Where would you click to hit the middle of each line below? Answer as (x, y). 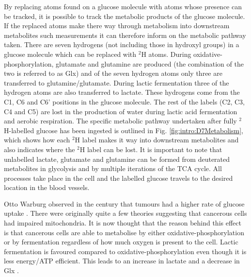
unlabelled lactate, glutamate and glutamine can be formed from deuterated (117, 159)
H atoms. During (166, 54)
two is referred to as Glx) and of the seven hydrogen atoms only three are (113, 73)
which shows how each (37, 140)
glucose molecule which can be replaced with (70, 54)
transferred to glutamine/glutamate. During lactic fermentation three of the (117, 82)
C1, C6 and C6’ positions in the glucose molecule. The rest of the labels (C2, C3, (124, 101)
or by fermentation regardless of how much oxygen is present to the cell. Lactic (121, 242)
